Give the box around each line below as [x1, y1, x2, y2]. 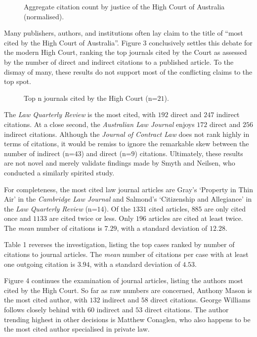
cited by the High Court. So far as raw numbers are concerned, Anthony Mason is [4, 285, 252, 295]
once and [4, 213, 31, 223]
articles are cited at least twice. [148, 213, 243, 223]
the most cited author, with [4, 295, 87, 305]
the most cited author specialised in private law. [4, 324, 150, 334]
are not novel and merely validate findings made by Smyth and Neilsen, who [4, 158, 235, 168]
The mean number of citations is [4, 222, 102, 233]
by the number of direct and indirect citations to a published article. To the [4, 56, 234, 67]
